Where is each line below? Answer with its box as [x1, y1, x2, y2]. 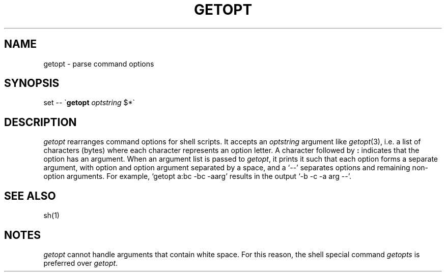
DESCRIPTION [4, 115, 77, 129]
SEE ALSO [4, 189, 56, 202]
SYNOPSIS [4, 77, 60, 90]
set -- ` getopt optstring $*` [43, 98, 135, 107]
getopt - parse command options [43, 59, 154, 68]
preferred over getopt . [43, 258, 118, 267]
